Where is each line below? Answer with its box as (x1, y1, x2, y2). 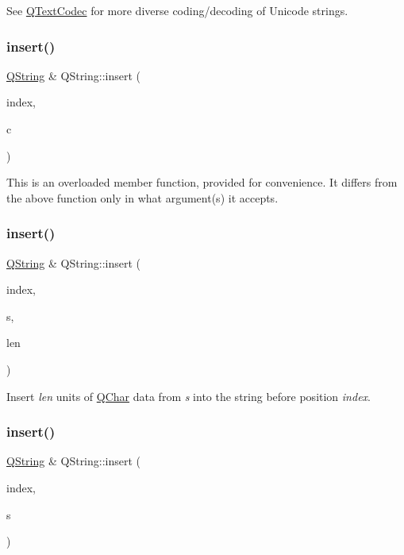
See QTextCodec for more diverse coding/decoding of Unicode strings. (6, 2, 348, 18)
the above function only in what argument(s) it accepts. (6, 189, 279, 206)
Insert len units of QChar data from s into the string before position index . (6, 387, 371, 404)
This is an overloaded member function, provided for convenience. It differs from (6, 174, 398, 191)
